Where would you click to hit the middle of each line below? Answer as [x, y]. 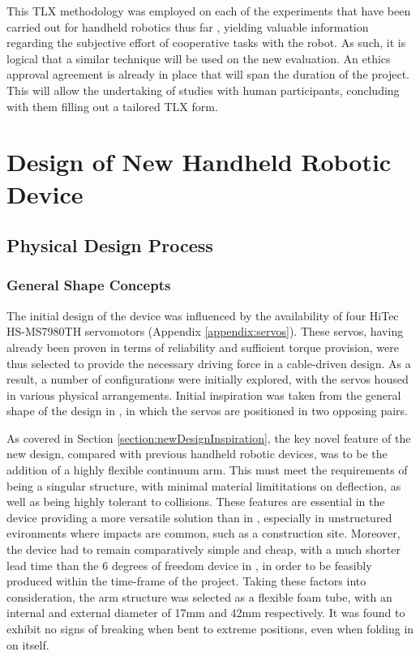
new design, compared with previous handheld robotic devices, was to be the [197, 454]
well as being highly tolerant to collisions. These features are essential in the [196, 502]
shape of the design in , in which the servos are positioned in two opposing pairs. [207, 411]
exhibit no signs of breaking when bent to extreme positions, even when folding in [210, 628]
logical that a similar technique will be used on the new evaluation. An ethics [199, 58]
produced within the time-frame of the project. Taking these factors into [186, 581]
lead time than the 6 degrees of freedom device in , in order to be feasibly [189, 565]
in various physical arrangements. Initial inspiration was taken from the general [204, 394]
